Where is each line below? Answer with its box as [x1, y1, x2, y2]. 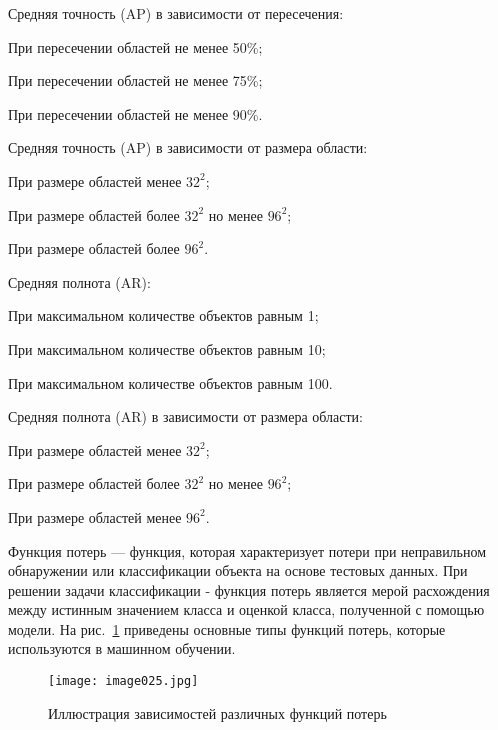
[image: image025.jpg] [48, 674, 199, 689]
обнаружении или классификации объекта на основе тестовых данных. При [8, 560, 468, 581]
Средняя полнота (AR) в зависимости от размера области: [8, 406, 363, 427]
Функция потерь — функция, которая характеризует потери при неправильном [8, 540, 487, 561]
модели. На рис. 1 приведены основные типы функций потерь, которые [8, 618, 446, 639]
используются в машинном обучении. [8, 638, 236, 659]
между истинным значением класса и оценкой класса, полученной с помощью [8, 599, 485, 620]
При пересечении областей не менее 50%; [8, 36, 263, 57]
